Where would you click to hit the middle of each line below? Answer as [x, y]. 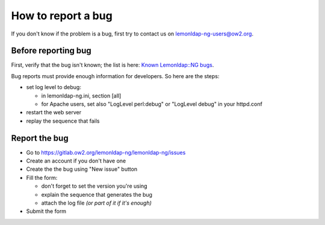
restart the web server [54, 112]
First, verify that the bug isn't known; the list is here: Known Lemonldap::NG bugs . [113, 65]
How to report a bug [62, 16]
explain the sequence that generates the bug [97, 194]
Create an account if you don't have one [76, 161]
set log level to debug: [54, 87]
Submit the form [46, 211]
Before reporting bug [51, 51]
